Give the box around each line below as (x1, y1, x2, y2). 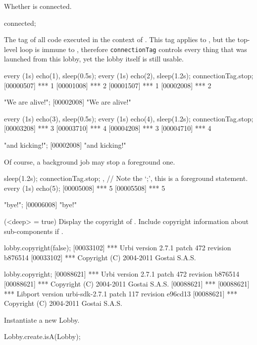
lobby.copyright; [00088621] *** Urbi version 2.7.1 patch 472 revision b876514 (4, 269, 240, 279)
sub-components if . (4, 226, 63, 236)
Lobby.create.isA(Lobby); (4, 331, 81, 342)
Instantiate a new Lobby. (4, 314, 80, 325)
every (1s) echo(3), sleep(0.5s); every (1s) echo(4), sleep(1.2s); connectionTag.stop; (4, 113, 254, 123)
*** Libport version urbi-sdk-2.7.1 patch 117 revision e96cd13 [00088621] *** (4, 288, 238, 298)
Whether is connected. (4, 1, 72, 11)
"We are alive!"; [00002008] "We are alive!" (4, 97, 131, 107)
